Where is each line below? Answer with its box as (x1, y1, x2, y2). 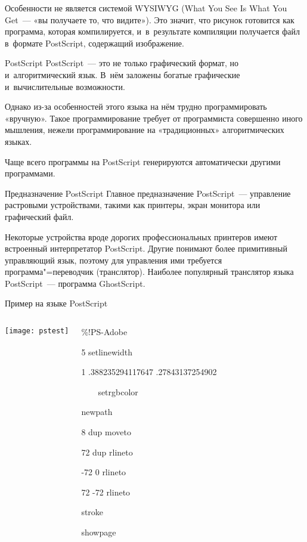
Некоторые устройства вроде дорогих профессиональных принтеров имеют (5, 230, 278, 243)
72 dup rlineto (81, 445, 133, 458)
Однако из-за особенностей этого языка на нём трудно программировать (5, 100, 267, 113)
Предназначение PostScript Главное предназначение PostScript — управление (5, 187, 291, 199)
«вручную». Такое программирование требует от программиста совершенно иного (5, 112, 303, 124)
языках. (5, 135, 32, 147)
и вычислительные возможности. (5, 80, 125, 92)
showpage (81, 526, 116, 538)
